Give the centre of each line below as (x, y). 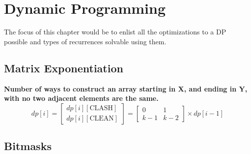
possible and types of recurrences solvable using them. (85, 41)
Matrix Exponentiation (64, 68)
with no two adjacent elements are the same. (81, 98)
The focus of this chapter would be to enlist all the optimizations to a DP (115, 32)
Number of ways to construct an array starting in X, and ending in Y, (126, 88)
